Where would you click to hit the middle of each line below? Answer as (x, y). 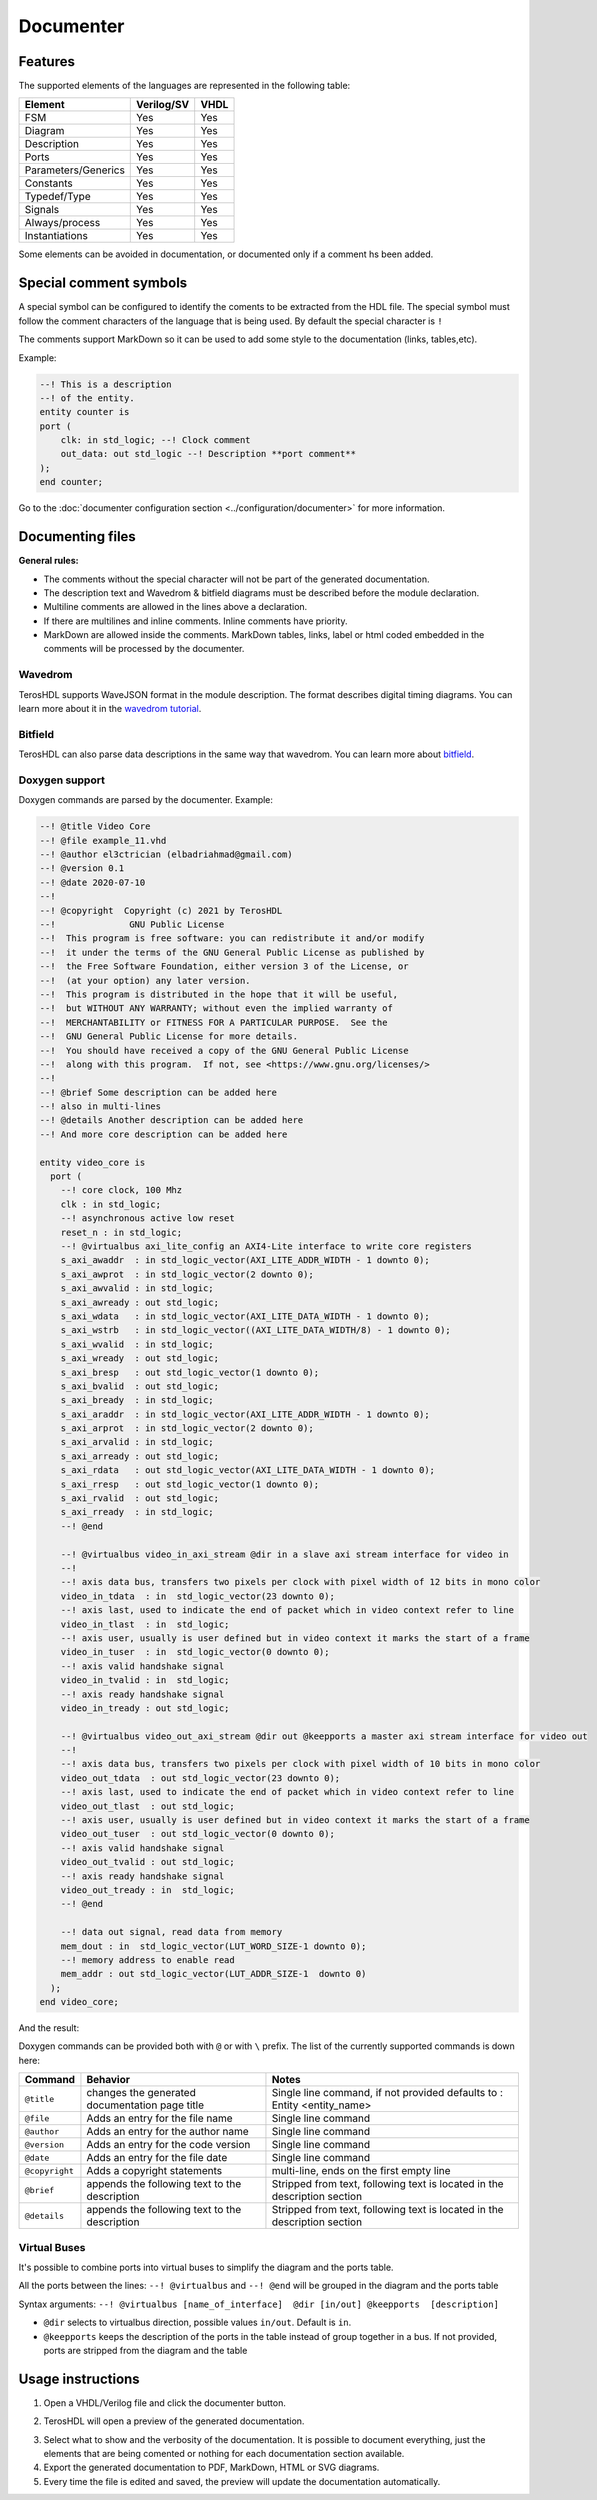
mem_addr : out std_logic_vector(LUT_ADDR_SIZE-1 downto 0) (213, 1974)
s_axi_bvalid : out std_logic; (140, 1386)
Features (46, 61)
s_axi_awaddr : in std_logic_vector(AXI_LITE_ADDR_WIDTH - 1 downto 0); (245, 1260)
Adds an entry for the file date (157, 2158)
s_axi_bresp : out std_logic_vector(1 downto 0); (190, 1372)
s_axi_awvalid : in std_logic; (137, 1288)
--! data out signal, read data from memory (171, 1932)
